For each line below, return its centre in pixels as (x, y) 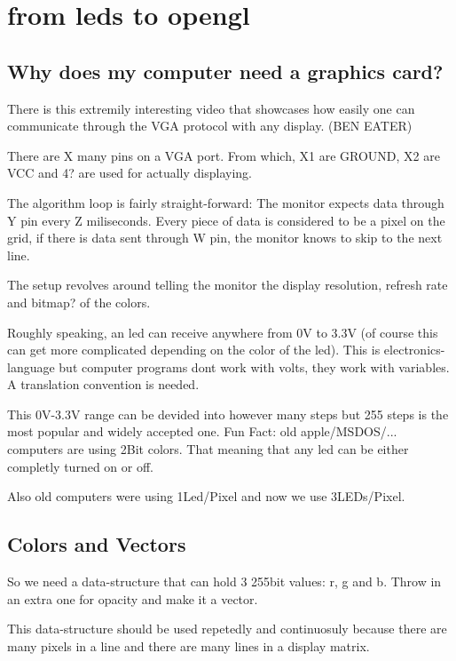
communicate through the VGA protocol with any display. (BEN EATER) (210, 126)
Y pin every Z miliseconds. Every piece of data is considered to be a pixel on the (226, 220)
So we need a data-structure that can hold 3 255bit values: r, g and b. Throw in (224, 581)
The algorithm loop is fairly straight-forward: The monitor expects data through (226, 202)
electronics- (414, 350)
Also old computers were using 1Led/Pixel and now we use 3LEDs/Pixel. (206, 496)
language (31, 366)
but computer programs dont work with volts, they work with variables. (254, 366)
